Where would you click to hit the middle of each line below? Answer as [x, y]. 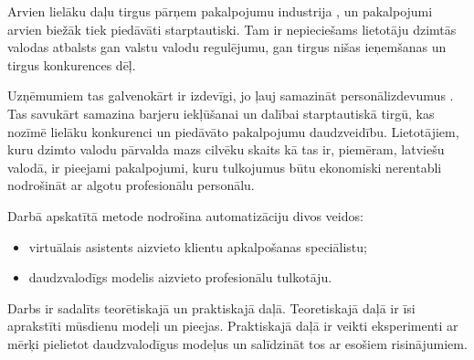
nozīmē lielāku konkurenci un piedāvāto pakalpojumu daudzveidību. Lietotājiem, [233, 131]
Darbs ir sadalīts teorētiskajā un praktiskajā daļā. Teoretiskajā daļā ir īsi [211, 307]
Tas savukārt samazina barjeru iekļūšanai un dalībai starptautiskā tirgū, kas [221, 113]
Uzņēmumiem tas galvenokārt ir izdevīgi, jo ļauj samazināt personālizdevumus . [231, 95]
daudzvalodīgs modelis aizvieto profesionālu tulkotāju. [180, 277]
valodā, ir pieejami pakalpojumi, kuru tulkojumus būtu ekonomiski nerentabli [225, 167]
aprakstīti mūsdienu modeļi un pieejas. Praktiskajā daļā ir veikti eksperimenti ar [233, 326]
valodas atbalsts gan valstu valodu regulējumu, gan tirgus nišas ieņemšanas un [227, 47]
